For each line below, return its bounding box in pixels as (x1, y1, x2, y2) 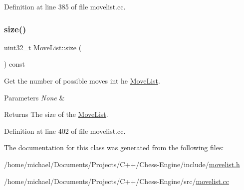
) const (4, 59, 25, 69)
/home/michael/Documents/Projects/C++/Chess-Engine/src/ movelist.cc (4, 176, 230, 186)
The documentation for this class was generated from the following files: (4, 142, 224, 153)
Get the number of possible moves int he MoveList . (4, 76, 160, 86)
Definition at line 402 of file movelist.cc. (4, 125, 126, 136)
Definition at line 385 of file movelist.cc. (4, 1, 126, 11)
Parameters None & (4, 92, 65, 102)
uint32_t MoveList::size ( (4, 42, 82, 52)
